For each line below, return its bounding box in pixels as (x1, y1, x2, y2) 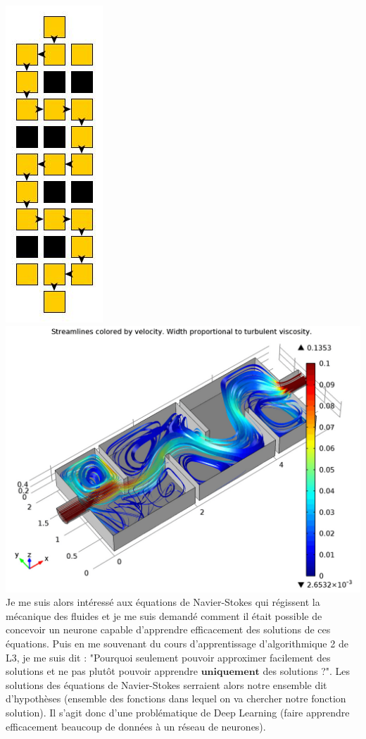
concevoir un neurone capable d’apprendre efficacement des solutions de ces (6, 622, 331, 637)
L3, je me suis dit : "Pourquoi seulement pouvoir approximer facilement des (6, 650, 331, 664)
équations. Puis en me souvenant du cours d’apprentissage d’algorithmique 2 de (6, 635, 348, 650)
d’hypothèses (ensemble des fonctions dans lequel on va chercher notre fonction (6, 691, 346, 706)
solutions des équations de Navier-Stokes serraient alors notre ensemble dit (6, 677, 327, 692)
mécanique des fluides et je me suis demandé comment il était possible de (6, 608, 322, 623)
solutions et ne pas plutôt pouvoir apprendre (6, 664, 198, 678)
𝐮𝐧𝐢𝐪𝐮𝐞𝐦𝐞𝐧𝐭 (201, 667, 260, 678)
